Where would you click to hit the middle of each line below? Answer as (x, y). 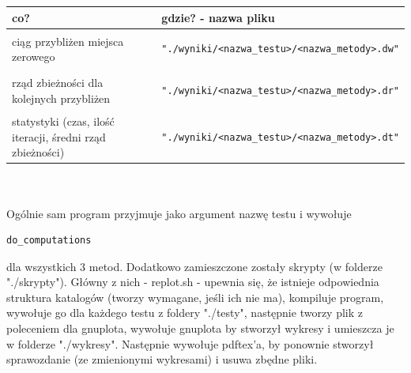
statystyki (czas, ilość (63, 121)
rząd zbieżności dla (58, 83)
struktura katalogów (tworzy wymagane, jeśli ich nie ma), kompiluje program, (195, 297)
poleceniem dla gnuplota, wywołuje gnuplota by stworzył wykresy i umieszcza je (200, 328)
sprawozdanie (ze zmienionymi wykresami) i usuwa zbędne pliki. (162, 359)
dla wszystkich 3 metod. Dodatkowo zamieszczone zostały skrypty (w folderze (194, 266)
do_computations (49, 241)
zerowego (34, 57)
